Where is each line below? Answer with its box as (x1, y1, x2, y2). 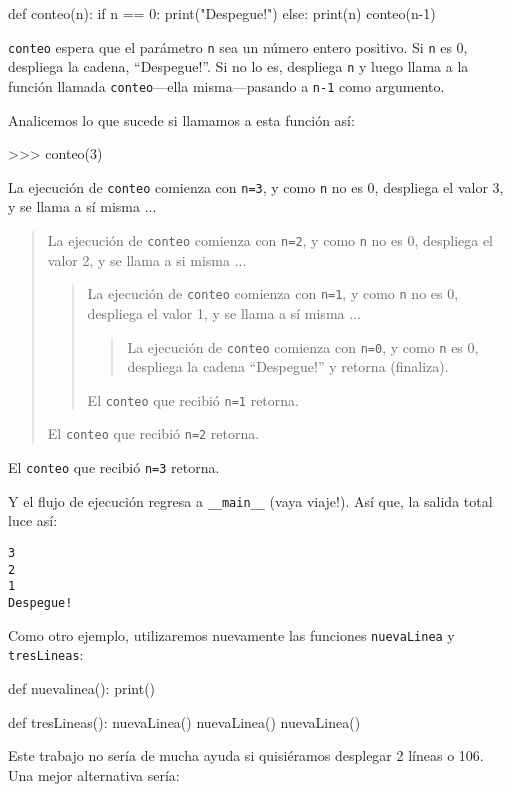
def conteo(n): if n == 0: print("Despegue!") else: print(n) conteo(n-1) (8, 3, 436, 23)
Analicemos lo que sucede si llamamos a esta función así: (8, 109, 355, 130)
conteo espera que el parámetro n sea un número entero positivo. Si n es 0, (8, 36, 468, 57)
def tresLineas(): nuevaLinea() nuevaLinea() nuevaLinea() (8, 711, 361, 732)
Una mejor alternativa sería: (8, 764, 180, 785)
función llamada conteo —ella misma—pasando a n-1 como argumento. (8, 75, 445, 96)
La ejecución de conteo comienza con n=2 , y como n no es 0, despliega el (47, 230, 494, 250)
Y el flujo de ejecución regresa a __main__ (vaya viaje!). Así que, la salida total (8, 490, 493, 511)
